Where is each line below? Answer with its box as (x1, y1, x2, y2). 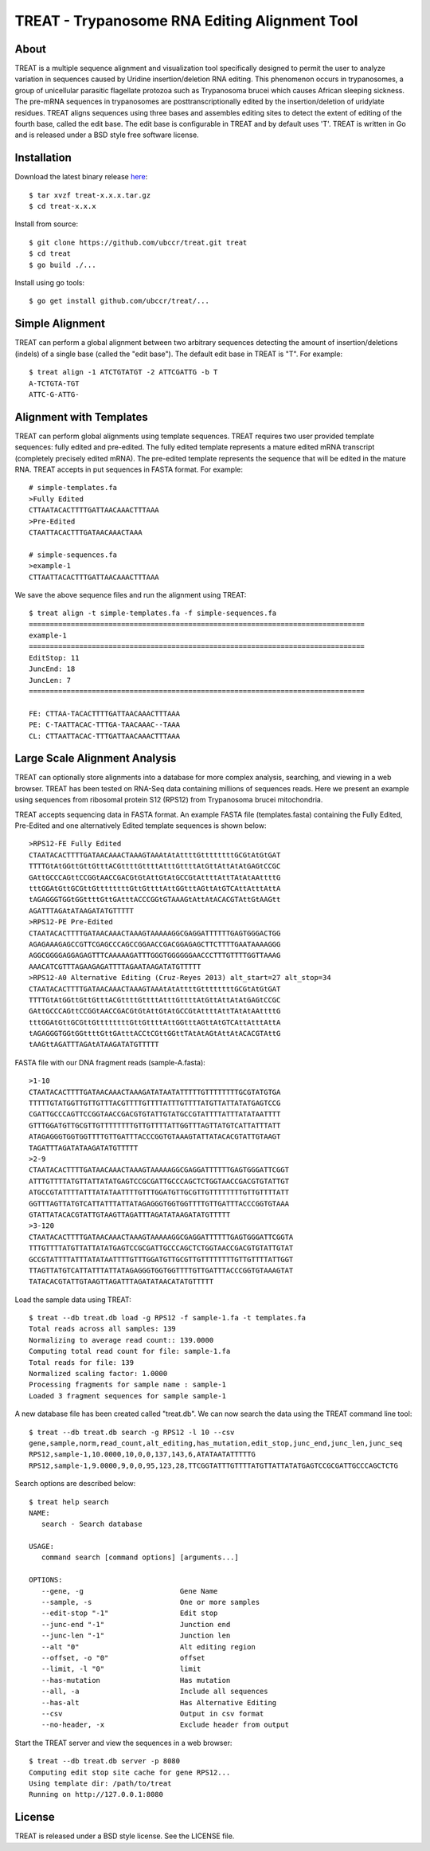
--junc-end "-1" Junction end (41, 1620, 231, 1629)
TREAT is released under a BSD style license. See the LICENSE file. (14, 1831, 235, 1841)
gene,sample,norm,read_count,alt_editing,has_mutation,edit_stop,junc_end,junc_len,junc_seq (29, 1438, 403, 1448)
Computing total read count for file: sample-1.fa (29, 1347, 231, 1356)
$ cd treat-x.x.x (29, 202, 96, 211)
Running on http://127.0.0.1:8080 (29, 1790, 163, 1799)
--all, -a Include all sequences (41, 1687, 268, 1696)
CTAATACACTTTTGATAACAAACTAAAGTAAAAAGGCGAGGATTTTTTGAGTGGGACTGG (29, 928, 281, 938)
